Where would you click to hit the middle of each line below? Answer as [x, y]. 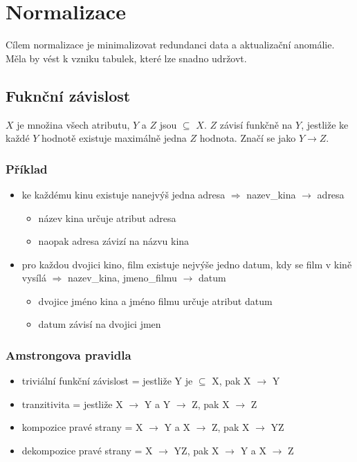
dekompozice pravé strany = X [87, 451]
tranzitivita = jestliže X [72, 404]
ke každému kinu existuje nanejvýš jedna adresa [123, 194]
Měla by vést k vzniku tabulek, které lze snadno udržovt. [126, 58]
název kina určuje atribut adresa [107, 218]
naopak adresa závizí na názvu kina [114, 241]
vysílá [34, 278]
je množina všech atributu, [73, 124]
